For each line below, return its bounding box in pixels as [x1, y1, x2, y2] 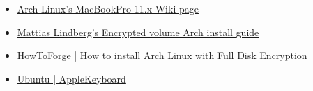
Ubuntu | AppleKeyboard [17, 71, 126, 85]
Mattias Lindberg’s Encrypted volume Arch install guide [17, 24, 259, 39]
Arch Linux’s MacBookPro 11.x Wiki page [17, 1, 199, 15]
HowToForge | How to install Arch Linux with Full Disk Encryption [17, 48, 307, 63]
